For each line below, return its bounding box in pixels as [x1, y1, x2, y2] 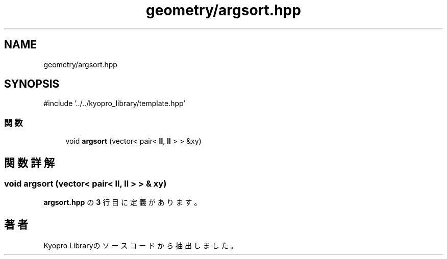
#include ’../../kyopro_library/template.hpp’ [43, 99, 185, 108]
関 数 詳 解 [4, 156, 55, 169]
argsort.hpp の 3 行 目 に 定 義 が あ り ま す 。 [43, 198, 202, 207]
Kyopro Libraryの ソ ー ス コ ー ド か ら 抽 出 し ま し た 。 [43, 241, 238, 250]
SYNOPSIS [4, 77, 60, 91]
